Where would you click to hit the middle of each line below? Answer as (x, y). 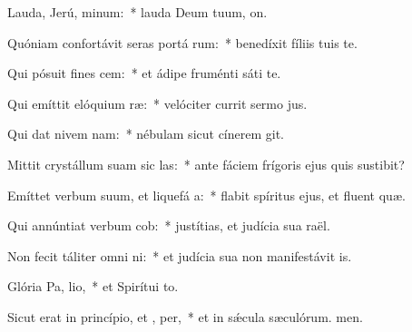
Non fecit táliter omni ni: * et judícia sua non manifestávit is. (180, 255)
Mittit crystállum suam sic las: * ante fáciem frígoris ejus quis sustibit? (206, 164)
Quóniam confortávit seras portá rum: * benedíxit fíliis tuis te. (182, 42)
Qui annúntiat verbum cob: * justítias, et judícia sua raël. (169, 225)
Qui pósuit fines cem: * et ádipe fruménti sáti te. (144, 73)
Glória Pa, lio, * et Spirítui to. (93, 286)
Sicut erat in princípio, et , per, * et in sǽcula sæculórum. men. (185, 316)
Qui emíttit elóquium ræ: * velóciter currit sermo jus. (157, 103)
